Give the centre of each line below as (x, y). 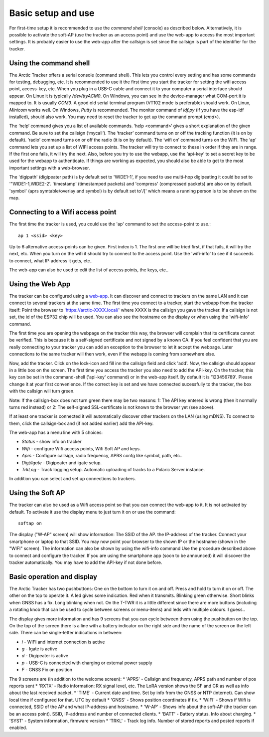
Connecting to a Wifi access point (63, 212)
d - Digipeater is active (45, 656)
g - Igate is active (39, 649)
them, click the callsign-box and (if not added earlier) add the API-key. (81, 423)
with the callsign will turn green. (42, 391)
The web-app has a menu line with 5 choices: (56, 433)
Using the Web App (40, 284)
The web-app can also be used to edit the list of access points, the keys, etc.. (89, 270)
